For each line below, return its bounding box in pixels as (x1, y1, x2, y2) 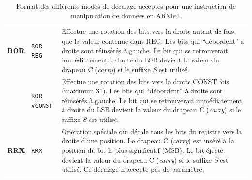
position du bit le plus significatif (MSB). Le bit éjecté (62, 145, 223, 155)
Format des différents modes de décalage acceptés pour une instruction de (16, 1, 236, 11)
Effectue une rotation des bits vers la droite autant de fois (62, 26, 234, 36)
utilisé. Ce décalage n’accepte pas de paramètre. (62, 164, 204, 174)
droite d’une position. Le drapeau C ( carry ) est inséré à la (62, 135, 234, 146)
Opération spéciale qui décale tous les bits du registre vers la (62, 126, 242, 136)
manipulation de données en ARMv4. (71, 10, 181, 20)
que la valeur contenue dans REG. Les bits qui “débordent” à (62, 36, 244, 46)
